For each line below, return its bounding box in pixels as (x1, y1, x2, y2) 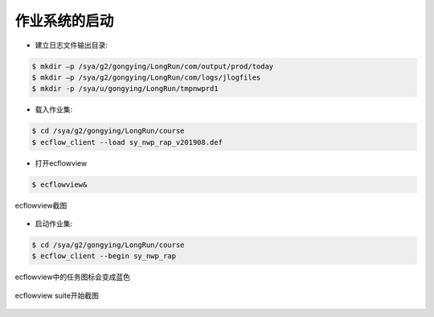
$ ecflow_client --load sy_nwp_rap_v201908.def (31, 138, 223, 146)
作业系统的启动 (14, 12, 114, 30)
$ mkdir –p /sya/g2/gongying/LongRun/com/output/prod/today (31, 61, 274, 71)
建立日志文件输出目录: (35, 40, 108, 50)
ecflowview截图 (14, 200, 68, 210)
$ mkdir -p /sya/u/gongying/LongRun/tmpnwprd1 (31, 84, 219, 93)
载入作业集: (35, 105, 73, 114)
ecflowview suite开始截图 (14, 290, 100, 300)
